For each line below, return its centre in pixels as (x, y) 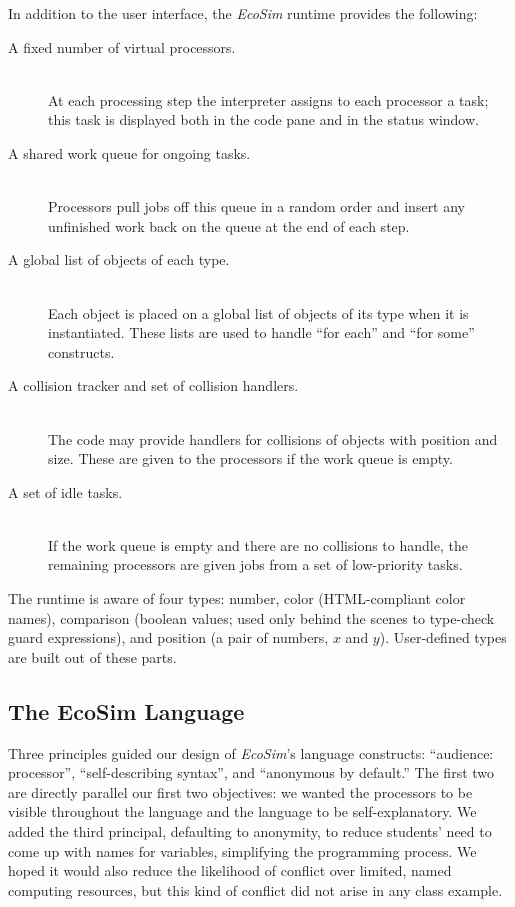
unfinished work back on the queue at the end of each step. (229, 225)
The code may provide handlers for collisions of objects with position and (273, 438)
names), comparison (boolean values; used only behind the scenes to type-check (251, 617)
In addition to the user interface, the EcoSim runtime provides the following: (243, 13)
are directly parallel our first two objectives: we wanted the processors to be (240, 791)
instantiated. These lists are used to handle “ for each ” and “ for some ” (261, 332)
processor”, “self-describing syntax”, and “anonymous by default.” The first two (251, 772)
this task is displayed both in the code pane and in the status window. (263, 119)
